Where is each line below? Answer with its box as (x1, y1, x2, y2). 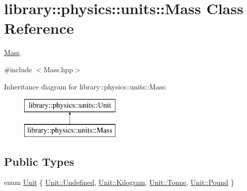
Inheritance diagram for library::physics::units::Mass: (4, 81, 167, 91)
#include (4, 64, 32, 74)
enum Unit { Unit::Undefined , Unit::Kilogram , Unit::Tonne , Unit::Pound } (4, 177, 234, 187)
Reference (4, 18, 74, 38)
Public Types (4, 153, 75, 169)
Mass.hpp (43, 64, 73, 74)
